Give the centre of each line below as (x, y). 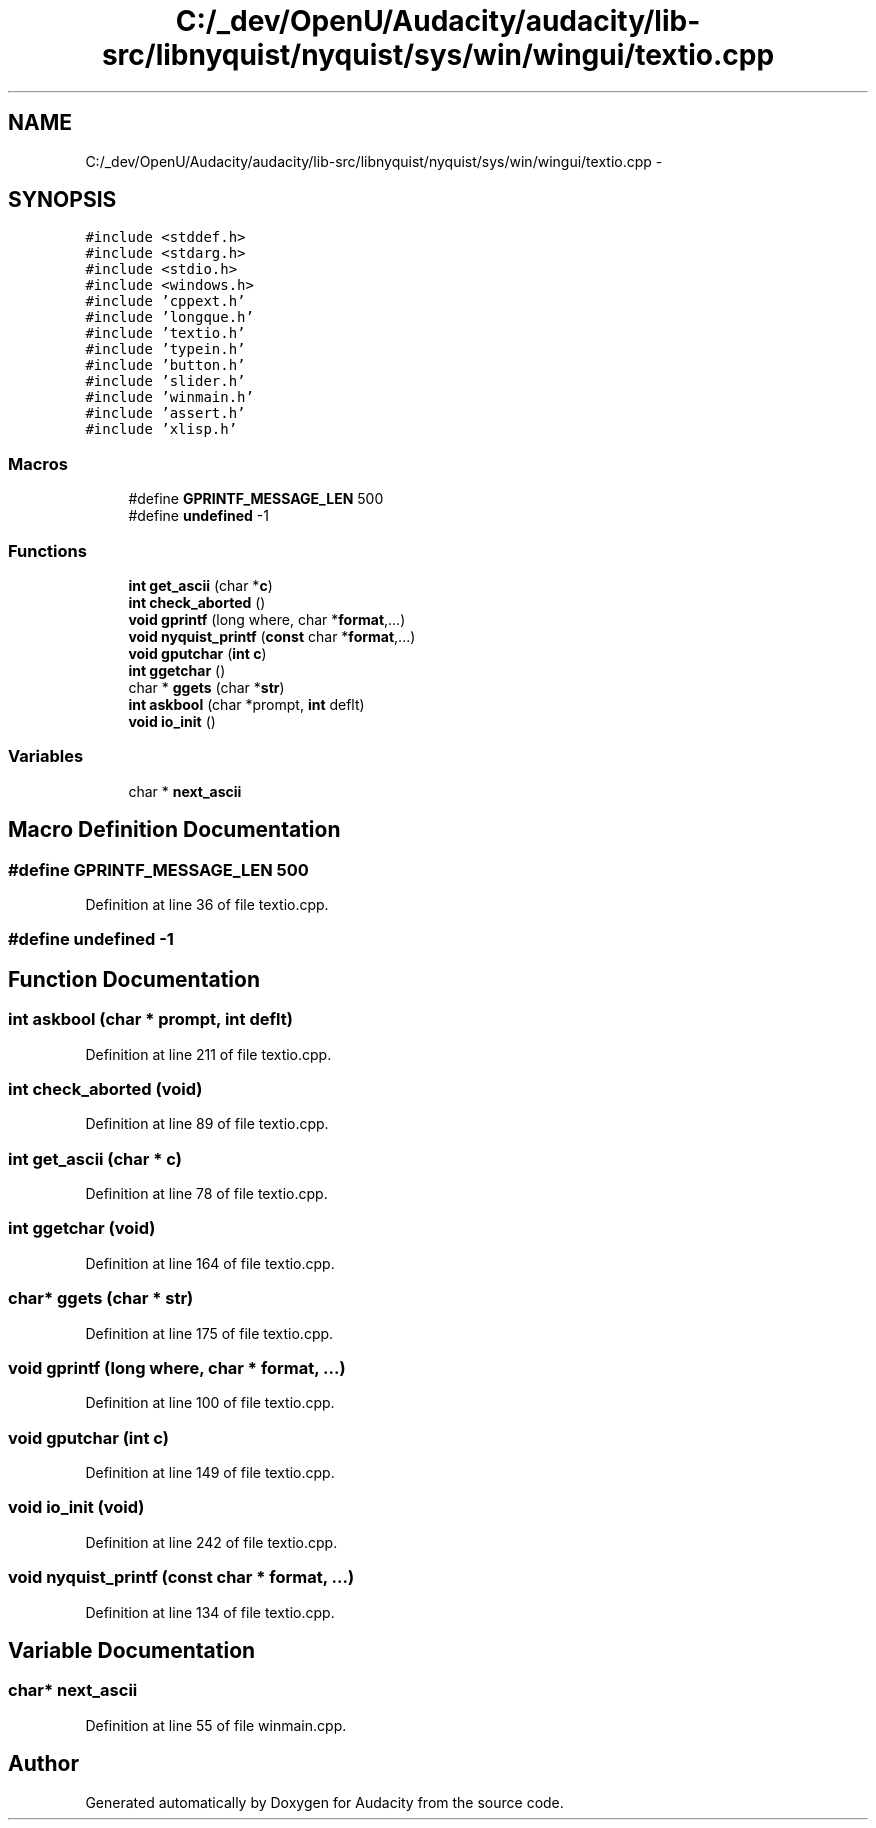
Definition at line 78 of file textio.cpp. (206, 1193)
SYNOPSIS (62, 200)
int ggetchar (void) (82, 1228)
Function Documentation (134, 979)
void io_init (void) (76, 1507)
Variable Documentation (132, 1650)
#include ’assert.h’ (165, 413)
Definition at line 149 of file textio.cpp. (210, 1472)
